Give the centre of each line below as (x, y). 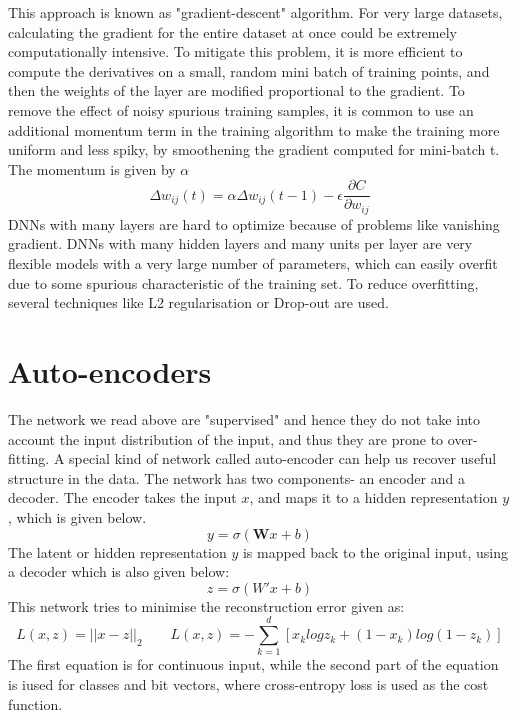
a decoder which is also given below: (119, 571)
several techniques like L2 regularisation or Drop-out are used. (198, 302)
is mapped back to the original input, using (375, 551)
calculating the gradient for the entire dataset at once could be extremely (232, 31)
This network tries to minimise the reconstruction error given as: (206, 605)
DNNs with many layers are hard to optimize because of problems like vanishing (254, 223)
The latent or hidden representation (117, 551)
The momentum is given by (92, 168)
